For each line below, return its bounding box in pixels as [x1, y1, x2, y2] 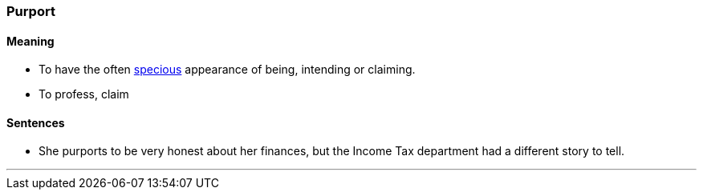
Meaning [6, 34, 55, 48]
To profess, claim [39, 87, 129, 102]
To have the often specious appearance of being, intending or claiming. [39, 62, 416, 77]
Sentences [6, 115, 65, 130]
